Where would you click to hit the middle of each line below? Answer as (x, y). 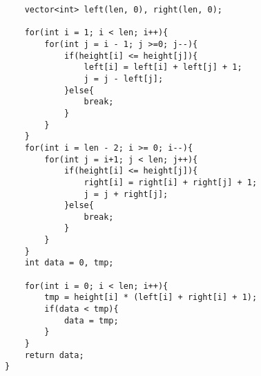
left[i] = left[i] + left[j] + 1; (163, 67)
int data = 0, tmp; (69, 263)
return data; (54, 355)
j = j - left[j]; (124, 78)
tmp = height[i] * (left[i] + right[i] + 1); (151, 298)
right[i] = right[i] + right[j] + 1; (171, 182)
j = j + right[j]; (126, 194)
